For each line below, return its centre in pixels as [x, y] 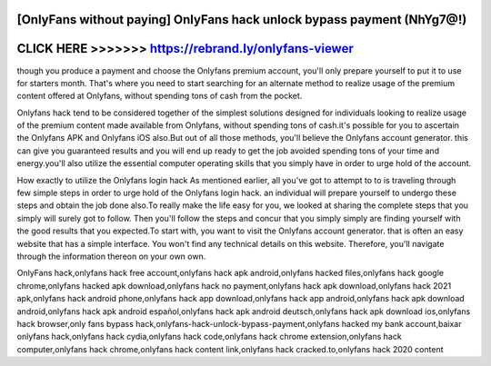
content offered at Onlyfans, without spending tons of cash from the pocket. [160, 96]
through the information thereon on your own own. [111, 256]
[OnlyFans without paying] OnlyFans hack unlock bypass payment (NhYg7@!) [242, 20]
